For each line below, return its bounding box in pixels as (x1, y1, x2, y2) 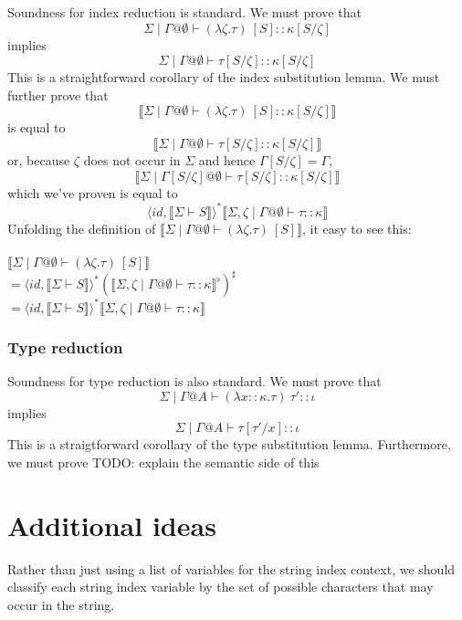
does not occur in (83, 150, 181, 169)
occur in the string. (7, 594, 115, 614)
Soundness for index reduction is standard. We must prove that (7, 3, 362, 21)
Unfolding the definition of (7, 218, 156, 237)
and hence (198, 150, 256, 169)
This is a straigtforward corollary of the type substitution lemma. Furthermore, (7, 435, 451, 454)
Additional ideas (7, 506, 216, 543)
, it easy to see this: (301, 218, 412, 237)
